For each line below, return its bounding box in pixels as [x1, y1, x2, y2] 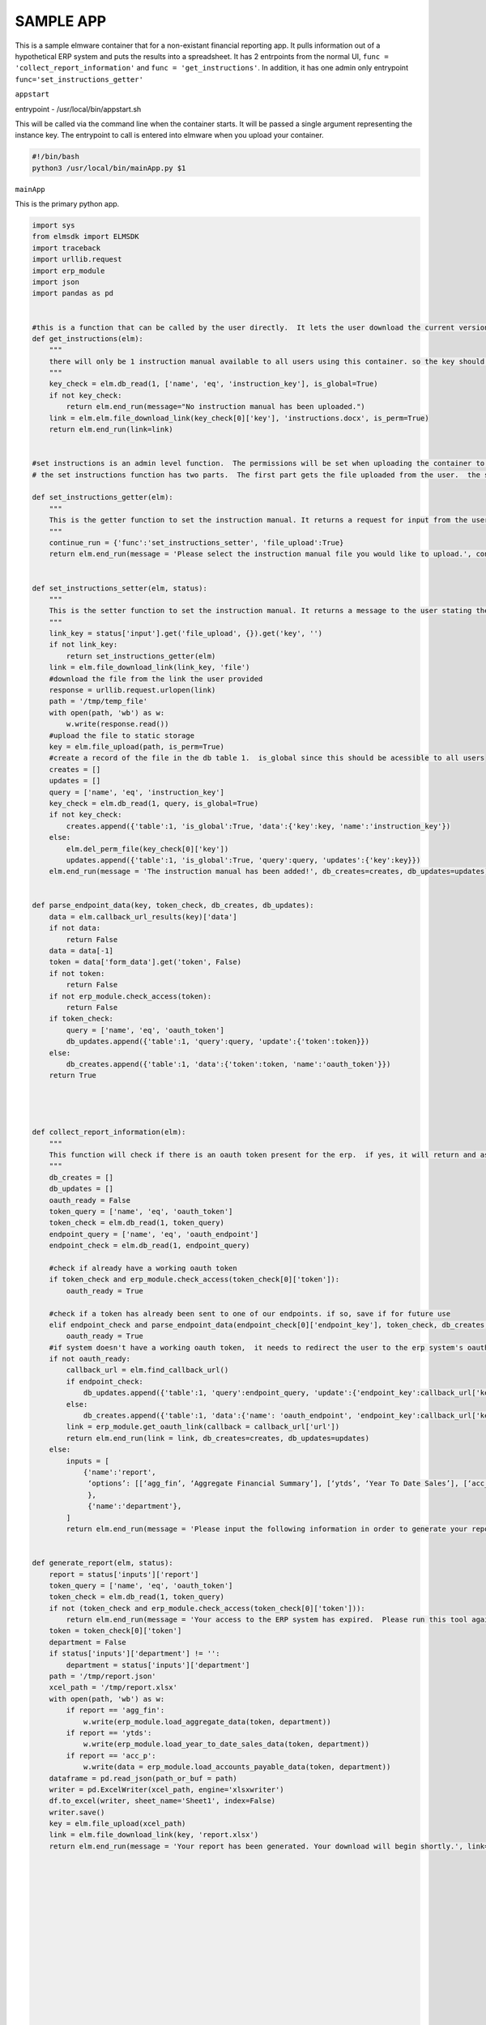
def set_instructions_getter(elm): [32, 492, 173, 502]
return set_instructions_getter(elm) [66, 651, 216, 660]
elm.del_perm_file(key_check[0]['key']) [66, 844, 229, 854]
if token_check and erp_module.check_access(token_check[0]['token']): [49, 1275, 340, 1284]
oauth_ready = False [49, 1196, 131, 1204]
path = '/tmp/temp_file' [49, 697, 148, 706]
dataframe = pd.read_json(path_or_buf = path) [49, 1774, 238, 1783]
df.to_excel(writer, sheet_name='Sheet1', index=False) [49, 1797, 276, 1805]
